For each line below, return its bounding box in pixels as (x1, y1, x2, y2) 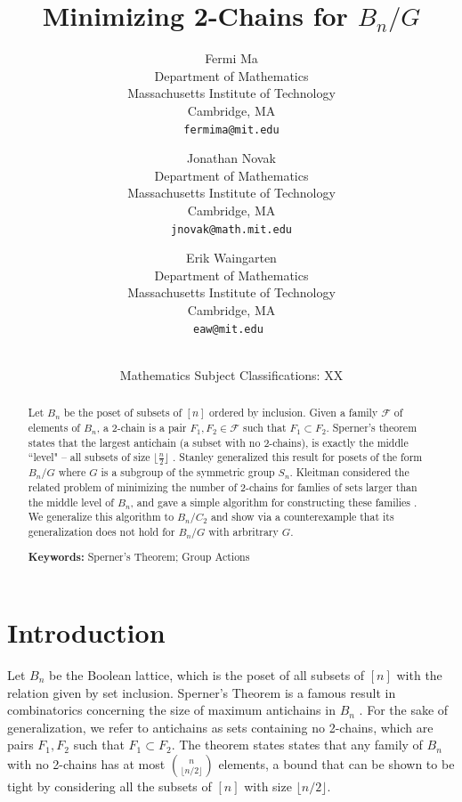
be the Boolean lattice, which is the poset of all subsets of (49, 666, 365, 685)
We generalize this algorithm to (28, 509, 174, 524)
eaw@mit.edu (193, 322, 263, 336)
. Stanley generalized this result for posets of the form (173, 450, 423, 465)
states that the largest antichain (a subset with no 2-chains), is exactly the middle (28, 434, 409, 450)
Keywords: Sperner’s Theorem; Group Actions (28, 549, 250, 565)
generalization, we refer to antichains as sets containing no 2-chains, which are (7, 717, 434, 736)
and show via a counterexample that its (211, 509, 394, 524)
